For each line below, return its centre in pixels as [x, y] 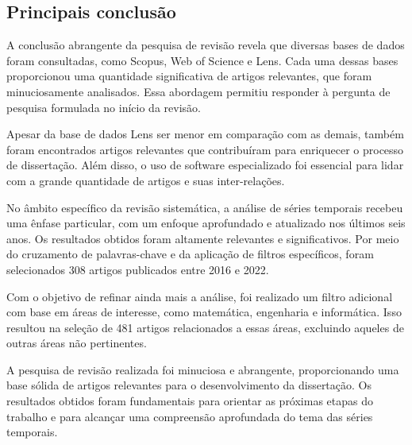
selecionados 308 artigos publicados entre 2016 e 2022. [138, 269]
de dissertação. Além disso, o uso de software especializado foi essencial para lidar [205, 165]
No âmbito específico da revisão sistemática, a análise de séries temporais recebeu [205, 207]
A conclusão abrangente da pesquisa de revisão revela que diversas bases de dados [206, 45]
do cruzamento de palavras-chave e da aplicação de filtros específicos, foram [190, 254]
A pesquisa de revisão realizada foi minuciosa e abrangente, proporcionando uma [203, 369]
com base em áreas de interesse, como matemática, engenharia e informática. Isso [204, 312]
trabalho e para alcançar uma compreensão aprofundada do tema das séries [190, 416]
